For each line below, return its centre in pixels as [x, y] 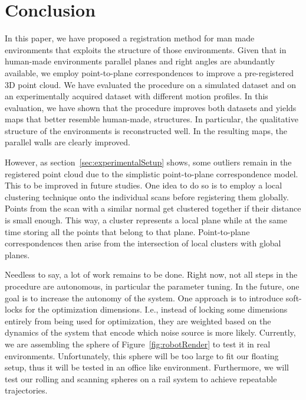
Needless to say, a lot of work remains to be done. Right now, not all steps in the [151, 274]
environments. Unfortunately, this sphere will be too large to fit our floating [142, 355]
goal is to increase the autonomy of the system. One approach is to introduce [144, 297]
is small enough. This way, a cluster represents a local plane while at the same [146, 220]
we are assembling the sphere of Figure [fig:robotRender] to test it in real [138, 344]
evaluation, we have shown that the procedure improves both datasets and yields [151, 107]
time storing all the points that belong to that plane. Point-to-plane [127, 231]
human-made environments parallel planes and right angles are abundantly [140, 61]
